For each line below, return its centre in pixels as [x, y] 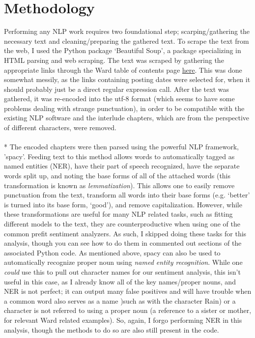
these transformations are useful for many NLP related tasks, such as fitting [118, 214]
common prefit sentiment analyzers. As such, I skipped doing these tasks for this [125, 233]
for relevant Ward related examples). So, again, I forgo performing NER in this [123, 320]
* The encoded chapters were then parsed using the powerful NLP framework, [122, 147]
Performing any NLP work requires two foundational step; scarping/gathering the [127, 31]
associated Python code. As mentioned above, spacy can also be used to [112, 252]
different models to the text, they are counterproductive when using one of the [122, 224]
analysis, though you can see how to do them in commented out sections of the [123, 243]
